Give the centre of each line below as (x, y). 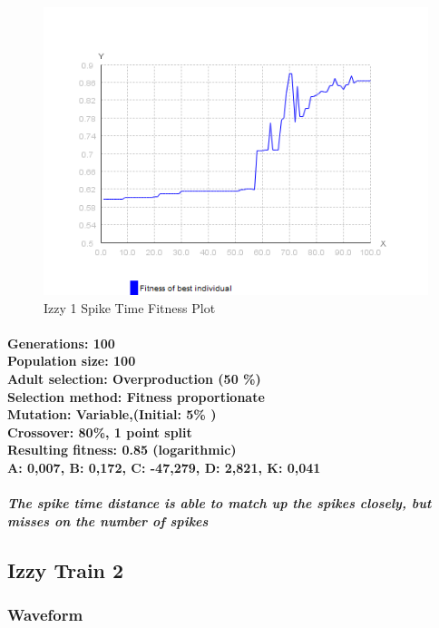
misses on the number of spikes (108, 520)
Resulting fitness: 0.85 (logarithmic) (122, 450)
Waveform (45, 615)
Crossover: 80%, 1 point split (100, 432)
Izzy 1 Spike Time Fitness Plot (130, 307)
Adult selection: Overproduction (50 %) (134, 379)
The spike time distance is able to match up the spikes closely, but (219, 503)
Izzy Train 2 (66, 569)
